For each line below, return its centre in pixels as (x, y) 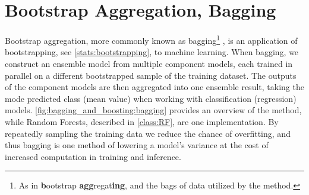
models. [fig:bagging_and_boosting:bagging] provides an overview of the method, (153, 110)
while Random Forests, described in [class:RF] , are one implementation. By (142, 121)
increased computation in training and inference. (93, 156)
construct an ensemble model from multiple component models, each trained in (149, 63)
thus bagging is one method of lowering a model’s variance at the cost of (137, 145)
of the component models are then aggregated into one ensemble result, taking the (154, 87)
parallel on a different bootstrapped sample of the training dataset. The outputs (151, 75)
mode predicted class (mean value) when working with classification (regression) (151, 98)
